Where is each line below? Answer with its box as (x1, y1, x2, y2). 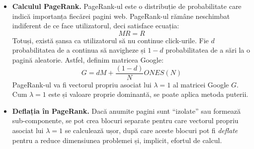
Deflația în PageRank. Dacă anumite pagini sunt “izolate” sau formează (12, 105, 241, 116)
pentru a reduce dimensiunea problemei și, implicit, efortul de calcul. (12, 135, 222, 145)
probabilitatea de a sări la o (166, 45, 251, 55)
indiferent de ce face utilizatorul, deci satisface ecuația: (12, 20, 179, 31)
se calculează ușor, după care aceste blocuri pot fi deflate (65, 125, 238, 135)
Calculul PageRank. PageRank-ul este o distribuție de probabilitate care (12, 1, 242, 11)
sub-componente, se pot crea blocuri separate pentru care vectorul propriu (12, 115, 239, 126)
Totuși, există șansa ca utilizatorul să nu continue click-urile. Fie (12, 35, 209, 45)
